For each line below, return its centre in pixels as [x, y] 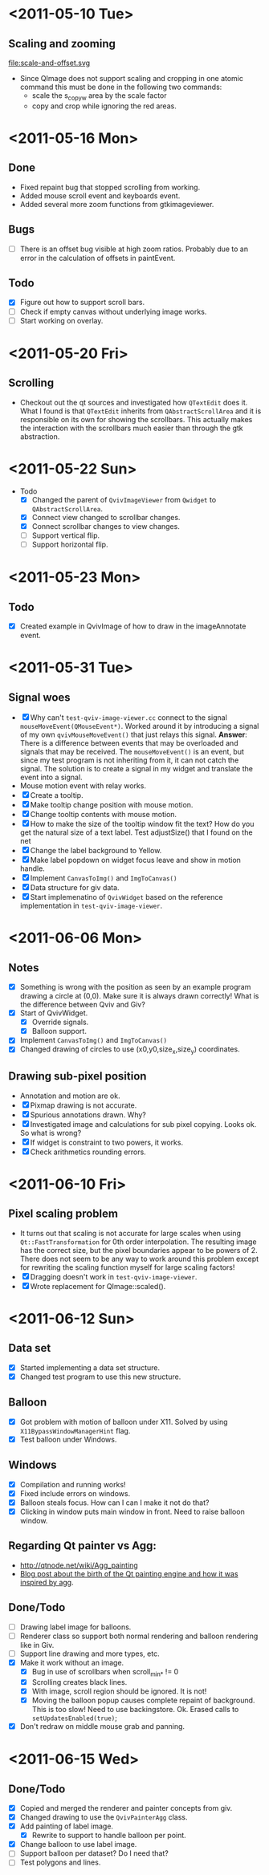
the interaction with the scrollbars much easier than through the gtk [131, 428]
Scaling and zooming [62, 44]
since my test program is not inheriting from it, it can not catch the [129, 760]
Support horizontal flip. [70, 544]
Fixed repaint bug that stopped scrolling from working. [110, 187]
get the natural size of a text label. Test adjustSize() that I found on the [136, 832]
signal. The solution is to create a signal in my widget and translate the [136, 768]
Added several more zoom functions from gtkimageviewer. [117, 204]
